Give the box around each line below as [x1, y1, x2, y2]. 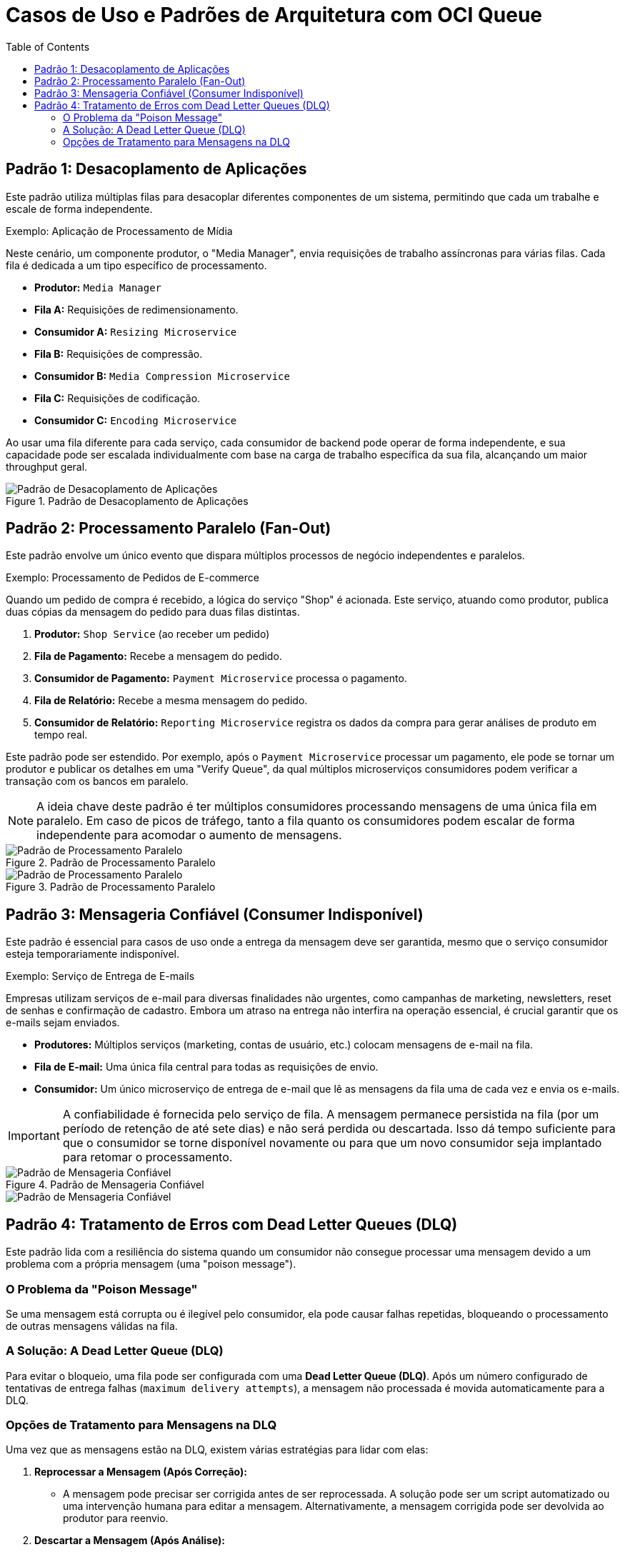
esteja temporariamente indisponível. [6, 948, 180, 961]
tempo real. [34, 729, 88, 741]
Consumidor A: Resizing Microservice [34, 325, 237, 338]
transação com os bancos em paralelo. [6, 775, 189, 788]
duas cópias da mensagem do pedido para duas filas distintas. [6, 606, 300, 619]
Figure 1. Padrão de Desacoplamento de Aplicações [6, 494, 249, 507]
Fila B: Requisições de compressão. [34, 347, 203, 360]
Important [8, 1128, 60, 1143]
